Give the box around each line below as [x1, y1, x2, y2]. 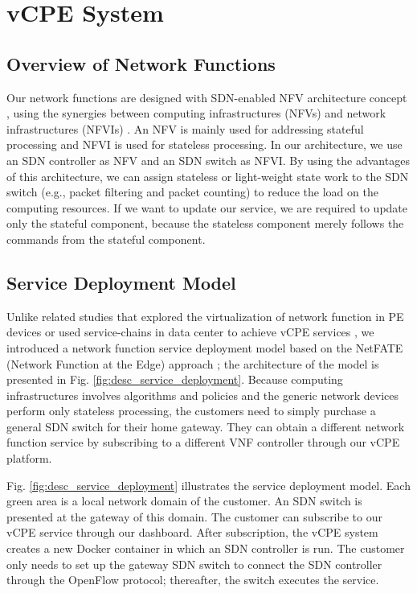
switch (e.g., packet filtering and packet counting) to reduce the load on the [6, 183, 378, 200]
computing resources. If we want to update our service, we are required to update [6, 199, 408, 216]
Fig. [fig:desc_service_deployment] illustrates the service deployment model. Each [6, 476, 411, 493]
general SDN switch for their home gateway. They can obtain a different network [6, 418, 405, 434]
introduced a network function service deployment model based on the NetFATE [6, 339, 403, 356]
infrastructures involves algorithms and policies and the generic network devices [6, 386, 399, 403]
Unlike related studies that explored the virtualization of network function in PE [6, 307, 404, 324]
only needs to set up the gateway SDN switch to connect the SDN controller [6, 555, 382, 572]
